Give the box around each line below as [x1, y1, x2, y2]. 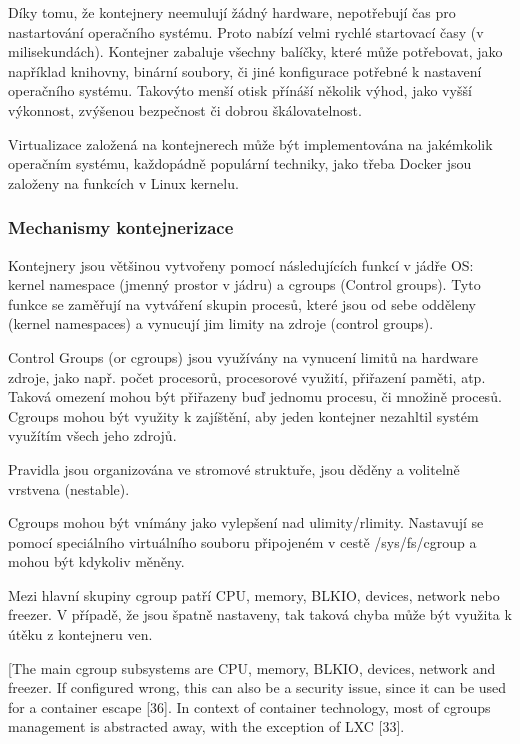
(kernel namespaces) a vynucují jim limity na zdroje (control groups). [8, 313, 434, 334]
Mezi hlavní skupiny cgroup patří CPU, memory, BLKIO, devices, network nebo [8, 584, 500, 605]
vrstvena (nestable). [8, 478, 130, 499]
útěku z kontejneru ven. [8, 624, 153, 645]
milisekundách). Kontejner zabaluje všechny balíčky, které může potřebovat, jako [8, 41, 503, 62]
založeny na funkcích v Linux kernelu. [8, 172, 239, 193]
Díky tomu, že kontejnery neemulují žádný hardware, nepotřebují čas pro [8, 2, 456, 22]
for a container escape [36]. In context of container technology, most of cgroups [8, 696, 491, 717]
